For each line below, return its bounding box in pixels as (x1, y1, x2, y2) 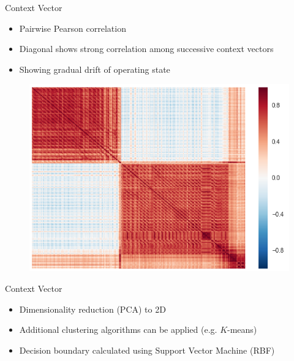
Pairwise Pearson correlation (19, 21, 126, 34)
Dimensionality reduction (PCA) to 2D (19, 302, 166, 315)
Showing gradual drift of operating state (19, 62, 170, 75)
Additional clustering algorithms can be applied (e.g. (19, 323, 217, 336)
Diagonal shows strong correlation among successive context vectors (19, 42, 274, 55)
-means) (227, 323, 257, 336)
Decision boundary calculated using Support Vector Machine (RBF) (19, 343, 275, 356)
